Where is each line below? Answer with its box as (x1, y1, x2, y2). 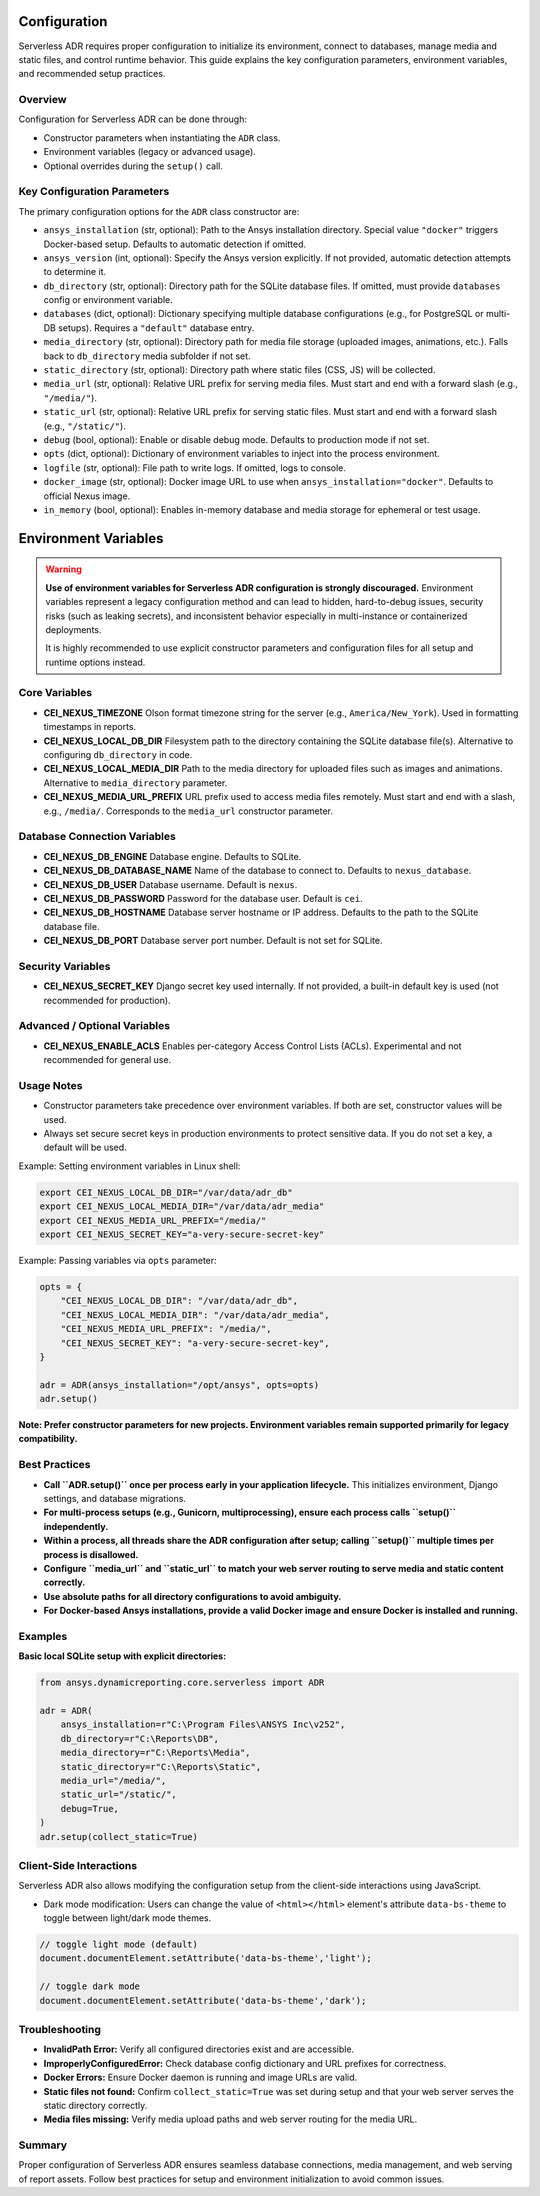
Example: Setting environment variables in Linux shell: (18, 1160, 241, 1172)
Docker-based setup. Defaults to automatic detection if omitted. (43, 238, 307, 250)
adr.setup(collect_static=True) (39, 1831, 199, 1842)
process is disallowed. (43, 1548, 139, 1560)
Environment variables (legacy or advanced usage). (43, 146, 257, 158)
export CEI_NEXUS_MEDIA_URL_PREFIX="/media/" (39, 1215, 267, 1226)
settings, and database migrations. (43, 1492, 187, 1504)
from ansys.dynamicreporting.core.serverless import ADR (39, 1677, 325, 1689)
